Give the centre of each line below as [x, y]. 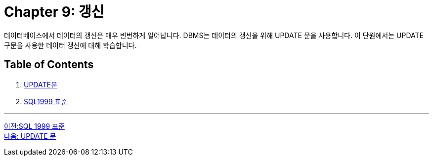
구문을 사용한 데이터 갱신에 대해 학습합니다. [70, 45]
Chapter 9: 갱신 [54, 12]
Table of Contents [49, 65]
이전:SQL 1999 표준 [34, 126]
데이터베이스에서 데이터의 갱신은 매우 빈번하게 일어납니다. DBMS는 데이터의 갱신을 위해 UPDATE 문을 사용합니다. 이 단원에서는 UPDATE [214, 35]
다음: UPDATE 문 [30, 136]
